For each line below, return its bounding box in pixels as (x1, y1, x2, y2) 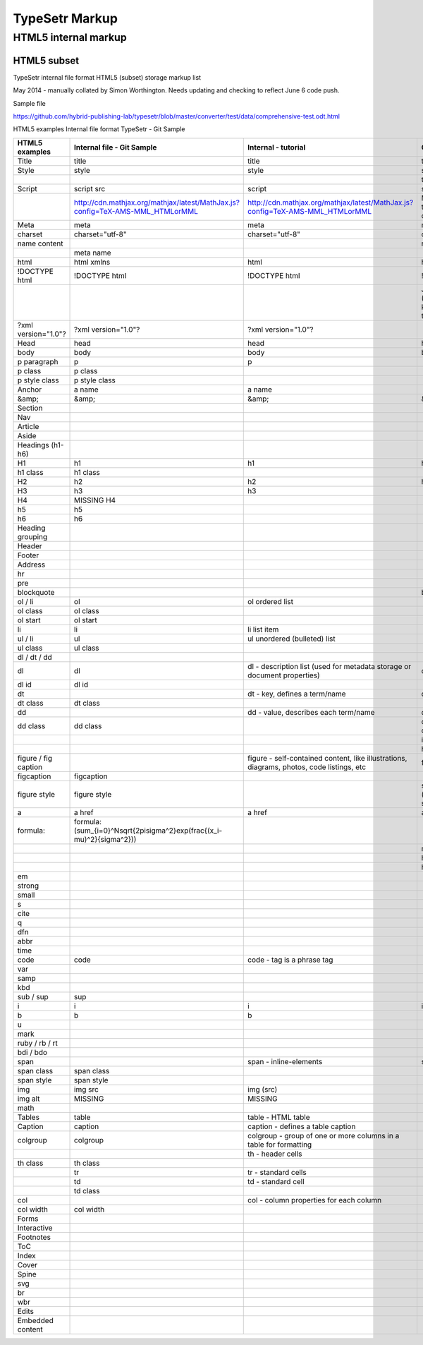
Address (17, 560, 46, 569)
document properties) (247, 670, 320, 680)
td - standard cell (247, 1176, 305, 1186)
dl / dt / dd (17, 652, 52, 662)
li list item (247, 625, 279, 634)
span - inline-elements (247, 1056, 323, 1066)
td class (74, 1186, 100, 1195)
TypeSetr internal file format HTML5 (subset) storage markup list (13, 73, 201, 81)
